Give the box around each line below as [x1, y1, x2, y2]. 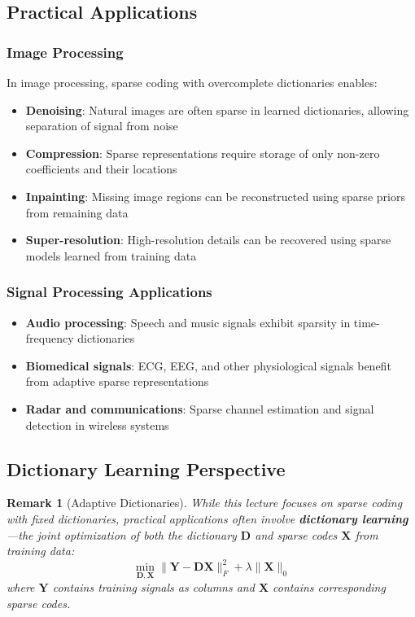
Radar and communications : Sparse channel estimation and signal [25, 400, 374, 417]
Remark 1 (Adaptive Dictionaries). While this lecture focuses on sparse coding [7, 494, 403, 511]
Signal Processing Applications [7, 282, 212, 302]
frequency [25, 330, 74, 347]
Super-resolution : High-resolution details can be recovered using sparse [25, 231, 391, 248]
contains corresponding [273, 579, 386, 596]
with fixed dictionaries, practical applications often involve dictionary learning [7, 510, 408, 527]
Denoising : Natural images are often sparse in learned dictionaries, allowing [25, 101, 409, 118]
